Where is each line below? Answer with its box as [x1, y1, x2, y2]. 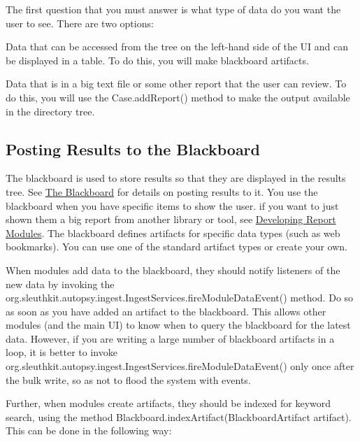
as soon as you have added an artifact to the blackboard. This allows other [6, 304, 326, 318]
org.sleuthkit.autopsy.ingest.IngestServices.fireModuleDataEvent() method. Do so [6, 290, 354, 305]
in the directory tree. [6, 104, 95, 118]
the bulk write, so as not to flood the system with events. [6, 372, 251, 387]
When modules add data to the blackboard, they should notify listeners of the [6, 262, 340, 277]
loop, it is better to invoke [6, 345, 117, 359]
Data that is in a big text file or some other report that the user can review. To [6, 76, 347, 91]
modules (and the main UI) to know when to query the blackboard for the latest [6, 318, 351, 332]
